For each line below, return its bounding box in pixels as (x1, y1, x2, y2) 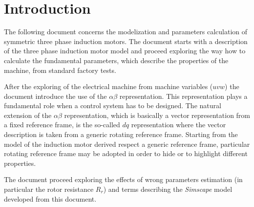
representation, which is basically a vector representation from (64, 110, 251, 120)
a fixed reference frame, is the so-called (4, 119, 120, 130)
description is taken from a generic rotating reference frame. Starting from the (4, 129, 238, 139)
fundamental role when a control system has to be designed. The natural (4, 100, 221, 111)
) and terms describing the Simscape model (103, 184, 233, 194)
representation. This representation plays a (119, 91, 248, 101)
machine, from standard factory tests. (4, 65, 116, 75)
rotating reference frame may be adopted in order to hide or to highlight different (4, 148, 248, 159)
